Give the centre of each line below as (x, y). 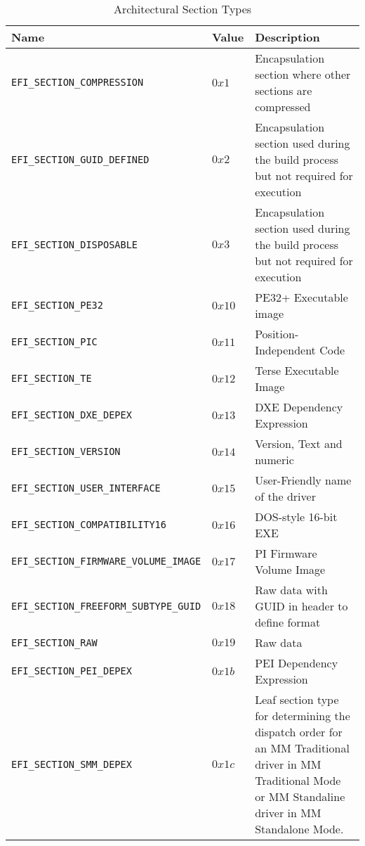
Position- (277, 334)
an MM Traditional (302, 748)
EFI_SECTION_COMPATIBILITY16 (89, 525)
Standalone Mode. (299, 829)
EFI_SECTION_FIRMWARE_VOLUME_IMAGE (106, 561)
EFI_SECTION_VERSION (66, 451)
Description (287, 37)
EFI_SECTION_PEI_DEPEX (72, 671)
